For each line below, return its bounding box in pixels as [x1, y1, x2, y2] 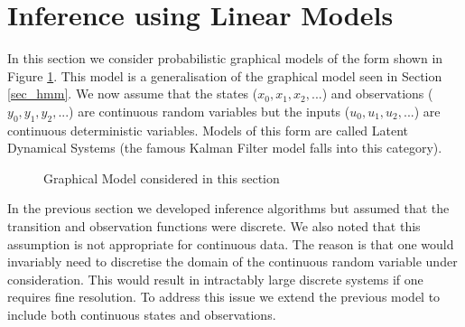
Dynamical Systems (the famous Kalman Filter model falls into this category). [7, 138, 442, 157]
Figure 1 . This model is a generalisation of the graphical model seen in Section [7, 66, 442, 85]
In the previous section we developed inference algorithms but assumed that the [7, 199, 450, 218]
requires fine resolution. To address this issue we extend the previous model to [7, 287, 441, 306]
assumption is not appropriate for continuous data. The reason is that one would [7, 234, 454, 253]
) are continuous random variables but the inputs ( [69, 101, 350, 120]
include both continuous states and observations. [7, 305, 276, 324]
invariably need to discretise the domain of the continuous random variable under [7, 252, 458, 271]
